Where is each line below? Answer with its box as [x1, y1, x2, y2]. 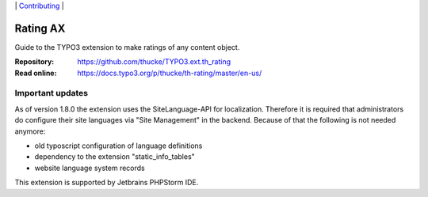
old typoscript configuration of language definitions [34, 141, 203, 150]
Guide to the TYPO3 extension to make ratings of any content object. [14, 42, 240, 51]
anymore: [14, 127, 46, 136]
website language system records [34, 163, 146, 172]
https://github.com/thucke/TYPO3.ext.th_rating [77, 57, 231, 66]
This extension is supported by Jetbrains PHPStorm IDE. [14, 178, 199, 188]
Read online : [14, 68, 57, 78]
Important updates [14, 88, 89, 99]
